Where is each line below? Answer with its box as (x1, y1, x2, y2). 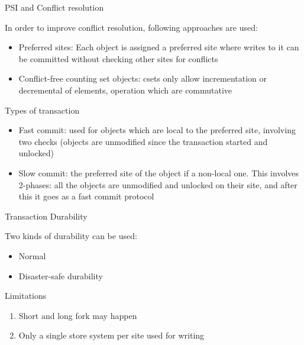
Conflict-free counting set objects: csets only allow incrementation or (18, 72, 267, 85)
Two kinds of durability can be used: (5, 230, 137, 242)
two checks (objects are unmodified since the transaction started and (18, 135, 268, 147)
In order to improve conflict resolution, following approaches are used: (5, 21, 258, 33)
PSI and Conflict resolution (5, 1, 104, 13)
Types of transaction (5, 104, 80, 116)
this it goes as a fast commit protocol (18, 190, 154, 202)
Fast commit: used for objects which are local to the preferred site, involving (18, 124, 296, 136)
